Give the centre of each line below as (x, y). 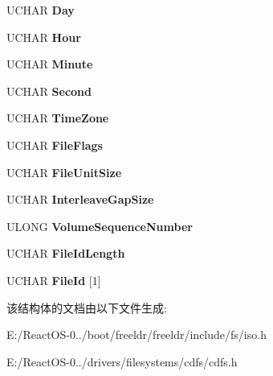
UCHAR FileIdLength (66, 253)
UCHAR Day (41, 10)
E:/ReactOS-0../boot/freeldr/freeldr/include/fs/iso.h (136, 335)
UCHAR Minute (50, 64)
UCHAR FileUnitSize (64, 172)
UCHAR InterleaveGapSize (80, 199)
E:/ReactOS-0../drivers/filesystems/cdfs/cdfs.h (122, 361)
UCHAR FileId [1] (54, 280)
